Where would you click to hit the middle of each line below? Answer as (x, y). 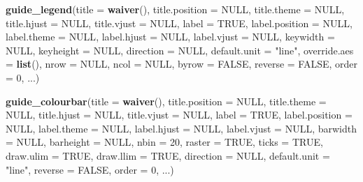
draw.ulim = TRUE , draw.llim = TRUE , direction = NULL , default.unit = (168, 155)
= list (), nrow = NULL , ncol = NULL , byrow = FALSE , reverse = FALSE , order (182, 64)
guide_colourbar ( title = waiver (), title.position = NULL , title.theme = (166, 101)
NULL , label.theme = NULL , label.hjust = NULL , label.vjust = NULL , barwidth (181, 128)
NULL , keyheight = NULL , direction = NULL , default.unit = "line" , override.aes (180, 50)
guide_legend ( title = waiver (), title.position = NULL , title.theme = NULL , (175, 9)
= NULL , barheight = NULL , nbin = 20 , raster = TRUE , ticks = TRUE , (164, 142)
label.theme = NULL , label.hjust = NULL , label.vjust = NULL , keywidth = (170, 37)
